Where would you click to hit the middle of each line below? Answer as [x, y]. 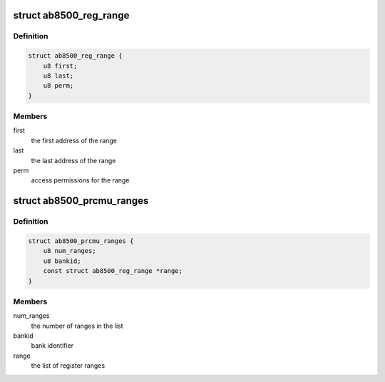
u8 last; [58, 76]
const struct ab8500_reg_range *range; [113, 271]
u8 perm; [58, 86]
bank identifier [52, 346]
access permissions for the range [80, 180]
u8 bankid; [62, 261]
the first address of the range [74, 140]
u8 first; [60, 66]
